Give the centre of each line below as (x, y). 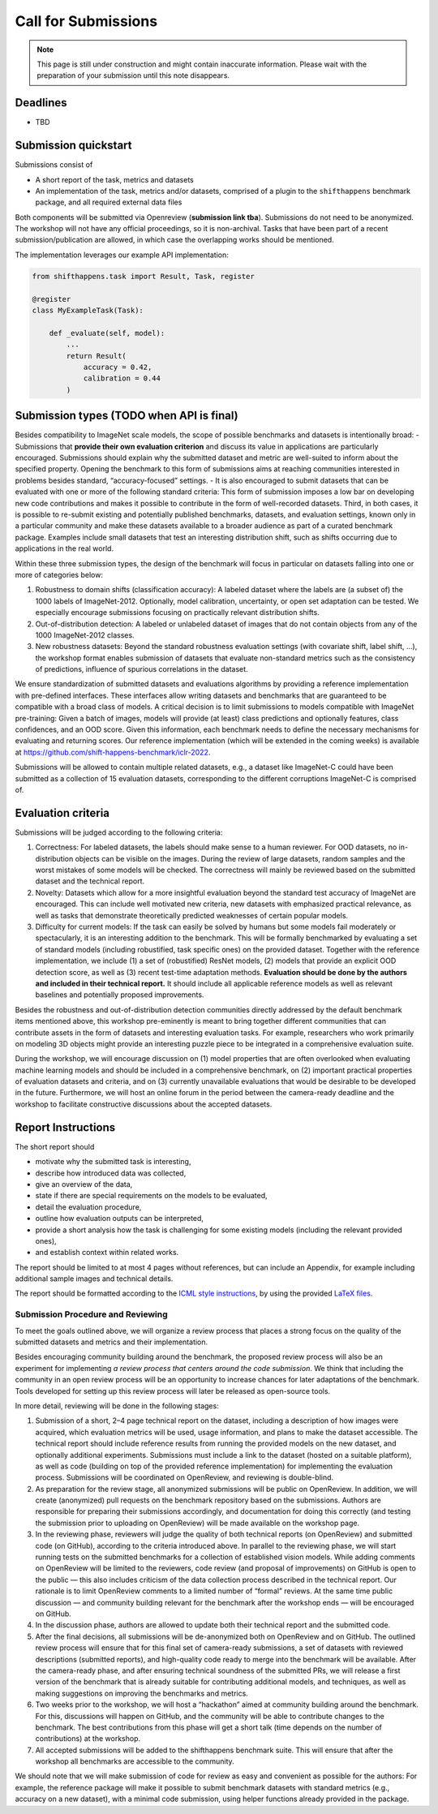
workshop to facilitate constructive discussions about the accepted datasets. (144, 1104)
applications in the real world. (64, 548)
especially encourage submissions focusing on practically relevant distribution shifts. (177, 613)
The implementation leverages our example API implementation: (122, 255)
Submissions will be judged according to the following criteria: (119, 832)
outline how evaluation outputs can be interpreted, (120, 1219)
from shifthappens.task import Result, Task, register (143, 276)
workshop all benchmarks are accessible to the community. (135, 1761)
